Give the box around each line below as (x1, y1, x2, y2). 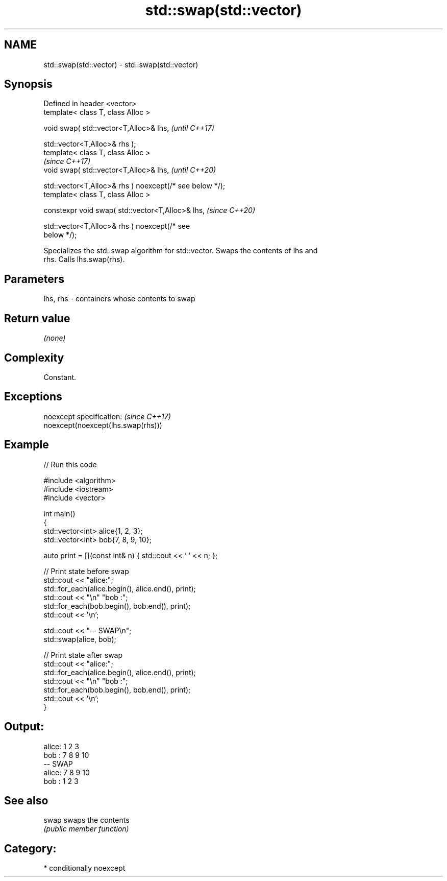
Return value (4, 312, 70, 325)
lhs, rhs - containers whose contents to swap (43, 294, 195, 303)
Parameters (4, 272, 64, 285)
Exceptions (4, 390, 62, 403)
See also (4, 794, 48, 807)
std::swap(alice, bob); (43, 634, 116, 644)
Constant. (43, 372, 77, 382)
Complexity (4, 351, 64, 364)
